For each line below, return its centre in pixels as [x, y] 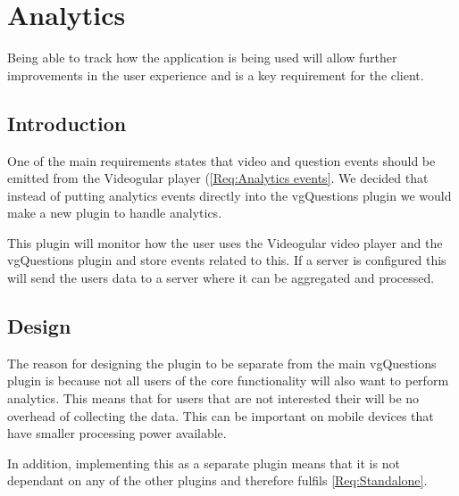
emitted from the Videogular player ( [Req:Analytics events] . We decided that [218, 178]
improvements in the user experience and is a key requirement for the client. [216, 74]
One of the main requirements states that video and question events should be [221, 160]
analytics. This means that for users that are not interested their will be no [213, 398]
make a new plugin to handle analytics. [115, 213]
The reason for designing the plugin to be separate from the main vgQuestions [222, 363]
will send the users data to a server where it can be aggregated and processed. [221, 278]
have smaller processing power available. [117, 433]
